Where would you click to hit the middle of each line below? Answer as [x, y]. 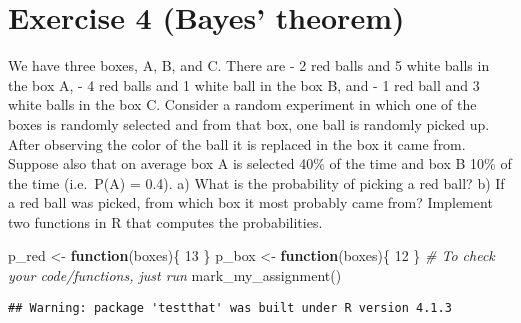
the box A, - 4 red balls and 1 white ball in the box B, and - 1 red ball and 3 [244, 84]
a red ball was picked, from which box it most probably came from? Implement [250, 202]
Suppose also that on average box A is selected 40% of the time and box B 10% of [260, 163]
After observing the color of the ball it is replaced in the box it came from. [237, 143]
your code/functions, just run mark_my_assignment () [175, 275]
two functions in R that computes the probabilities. [165, 221]
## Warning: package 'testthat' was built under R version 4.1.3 [230, 307]
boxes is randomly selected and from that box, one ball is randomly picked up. [249, 123]
